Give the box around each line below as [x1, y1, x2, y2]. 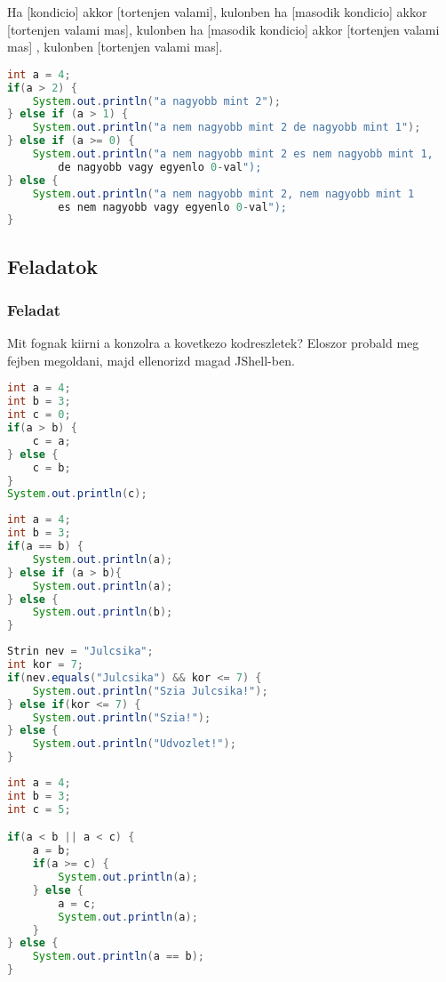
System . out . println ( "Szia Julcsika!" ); [32, 684, 268, 697]
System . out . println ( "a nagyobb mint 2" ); [32, 94, 281, 108]
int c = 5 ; [7, 802, 71, 816]
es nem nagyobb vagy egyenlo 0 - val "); [58, 200, 288, 213]
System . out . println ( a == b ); [32, 950, 205, 963]
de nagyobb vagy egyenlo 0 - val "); [58, 160, 262, 173]
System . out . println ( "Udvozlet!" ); [32, 737, 236, 751]
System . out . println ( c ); [7, 487, 147, 501]
